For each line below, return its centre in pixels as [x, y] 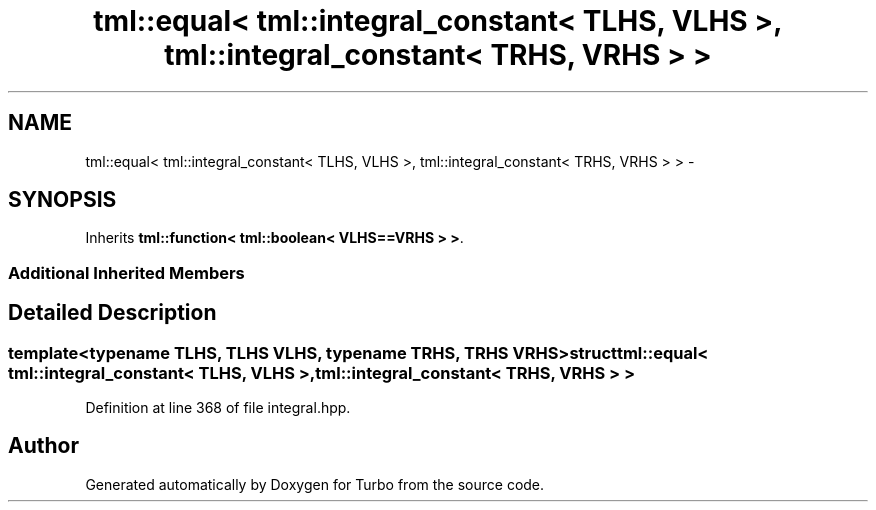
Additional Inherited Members [126, 272]
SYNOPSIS [62, 200]
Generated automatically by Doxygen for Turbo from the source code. [315, 484]
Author [43, 446]
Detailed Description [112, 313]
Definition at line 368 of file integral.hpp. [218, 408]
